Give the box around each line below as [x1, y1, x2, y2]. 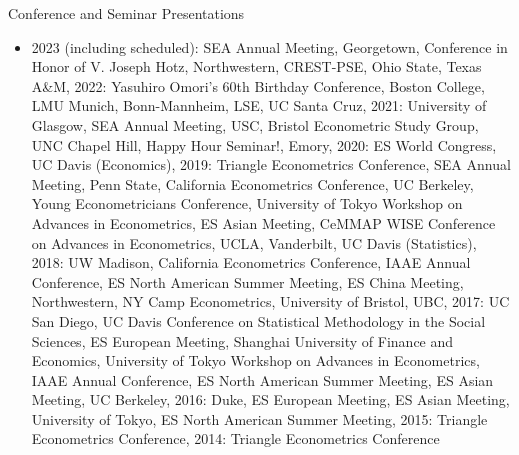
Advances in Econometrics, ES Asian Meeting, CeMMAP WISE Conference [31, 212, 496, 233]
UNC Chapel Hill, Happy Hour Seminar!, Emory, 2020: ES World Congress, [31, 134, 497, 155]
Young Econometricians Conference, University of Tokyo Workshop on [31, 193, 463, 214]
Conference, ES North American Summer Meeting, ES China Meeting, [31, 271, 464, 292]
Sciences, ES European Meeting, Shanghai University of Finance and [31, 330, 454, 351]
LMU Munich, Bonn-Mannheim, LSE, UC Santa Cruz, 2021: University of [31, 95, 487, 116]
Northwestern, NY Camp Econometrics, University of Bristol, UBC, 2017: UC [31, 291, 510, 312]
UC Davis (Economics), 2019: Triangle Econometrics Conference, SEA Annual [31, 154, 511, 175]
